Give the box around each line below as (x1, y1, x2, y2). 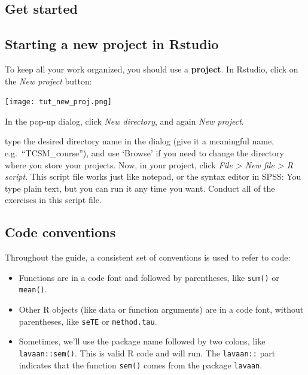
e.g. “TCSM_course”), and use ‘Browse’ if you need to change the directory (5, 147, 284, 159)
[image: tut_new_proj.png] (5, 98, 112, 107)
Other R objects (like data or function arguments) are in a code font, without (19, 303, 304, 316)
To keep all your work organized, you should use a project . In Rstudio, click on (5, 62, 298, 75)
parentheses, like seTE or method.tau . (19, 314, 157, 327)
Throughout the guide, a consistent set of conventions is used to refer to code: (5, 251, 291, 264)
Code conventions (5, 223, 116, 241)
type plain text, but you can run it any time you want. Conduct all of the (5, 182, 275, 194)
